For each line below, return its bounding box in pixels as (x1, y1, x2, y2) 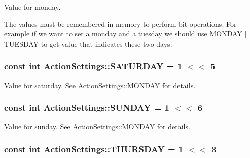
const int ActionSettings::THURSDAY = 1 (4, 142, 184, 155)
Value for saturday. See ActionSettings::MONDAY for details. (4, 80, 196, 90)
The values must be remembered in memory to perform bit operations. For (4, 18, 237, 29)
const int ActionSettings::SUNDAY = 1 (4, 101, 170, 114)
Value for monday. (4, 2, 61, 12)
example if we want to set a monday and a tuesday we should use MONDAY (4, 28, 242, 39)
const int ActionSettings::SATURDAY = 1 (4, 60, 183, 72)
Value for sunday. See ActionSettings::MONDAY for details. (4, 121, 190, 132)
